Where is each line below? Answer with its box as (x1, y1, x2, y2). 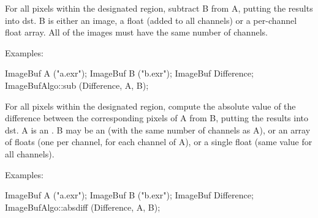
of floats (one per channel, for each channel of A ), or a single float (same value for (5, 135, 312, 148)
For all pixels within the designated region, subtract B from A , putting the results (5, 2, 313, 14)
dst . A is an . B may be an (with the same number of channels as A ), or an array (5, 123, 311, 136)
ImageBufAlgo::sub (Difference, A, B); (5, 78, 149, 91)
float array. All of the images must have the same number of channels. (5, 26, 268, 39)
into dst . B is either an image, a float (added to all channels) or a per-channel (5, 13, 297, 26)
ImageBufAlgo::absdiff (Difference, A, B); (5, 200, 161, 213)
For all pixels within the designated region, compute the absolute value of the (5, 99, 296, 112)
